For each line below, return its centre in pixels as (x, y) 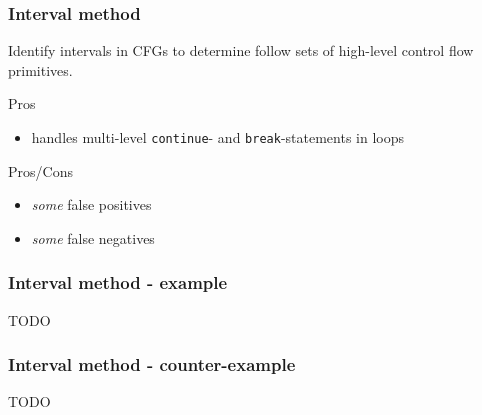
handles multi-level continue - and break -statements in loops (218, 137)
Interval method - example (118, 282)
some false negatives (93, 237)
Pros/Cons (40, 170)
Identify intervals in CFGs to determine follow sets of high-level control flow (241, 50)
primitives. (40, 69)
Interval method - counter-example (152, 364)
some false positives (91, 204)
